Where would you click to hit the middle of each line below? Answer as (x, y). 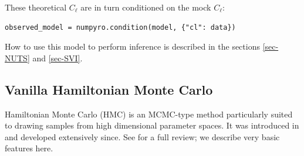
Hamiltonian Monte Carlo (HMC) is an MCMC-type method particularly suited (149, 114)
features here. (29, 148)
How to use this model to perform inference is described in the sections (132, 46)
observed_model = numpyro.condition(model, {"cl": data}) (120, 27)
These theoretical (36, 7)
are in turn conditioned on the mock (146, 7)
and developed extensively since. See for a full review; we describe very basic (142, 136)
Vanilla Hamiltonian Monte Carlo (109, 89)
